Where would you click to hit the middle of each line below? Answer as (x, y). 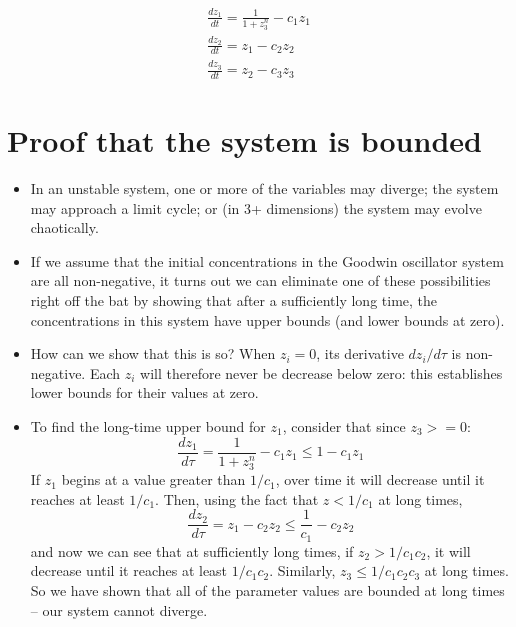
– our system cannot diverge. (119, 609)
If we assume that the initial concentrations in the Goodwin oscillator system (267, 260)
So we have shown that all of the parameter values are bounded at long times (267, 589)
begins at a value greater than (153, 479)
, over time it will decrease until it (380, 479)
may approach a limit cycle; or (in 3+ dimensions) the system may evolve (256, 207)
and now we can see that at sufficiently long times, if (192, 550)
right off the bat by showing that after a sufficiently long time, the (234, 300)
